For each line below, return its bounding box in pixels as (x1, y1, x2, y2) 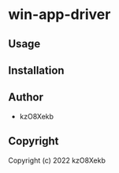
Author (8, 91, 43, 104)
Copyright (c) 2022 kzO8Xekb (8, 156, 106, 165)
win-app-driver (8, 6, 111, 24)
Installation (8, 63, 65, 77)
